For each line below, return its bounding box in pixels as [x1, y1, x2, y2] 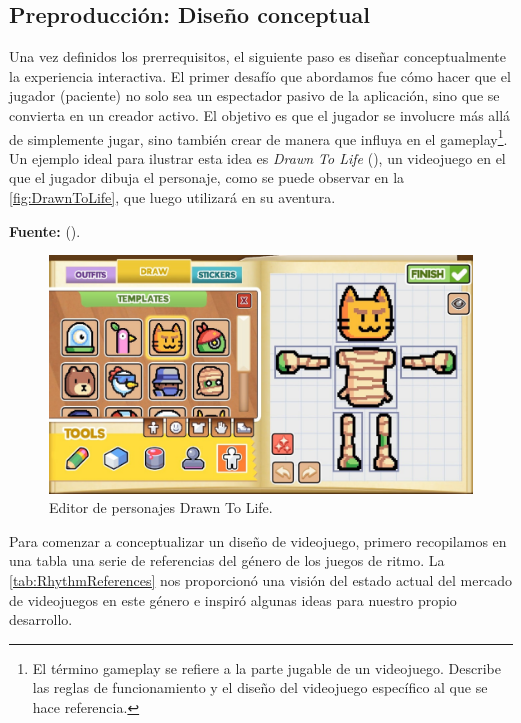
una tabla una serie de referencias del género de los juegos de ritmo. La [9, 550, 445, 571]
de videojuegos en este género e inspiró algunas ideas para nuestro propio [9, 589, 457, 610]
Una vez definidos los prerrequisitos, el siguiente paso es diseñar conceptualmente [9, 46, 506, 67]
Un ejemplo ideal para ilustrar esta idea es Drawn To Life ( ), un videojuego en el [9, 147, 506, 168]
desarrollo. [9, 609, 73, 630]
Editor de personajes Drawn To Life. [49, 497, 273, 518]
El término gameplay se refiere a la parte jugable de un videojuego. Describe [32, 657, 501, 678]
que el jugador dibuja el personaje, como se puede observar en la [9, 167, 405, 188]
